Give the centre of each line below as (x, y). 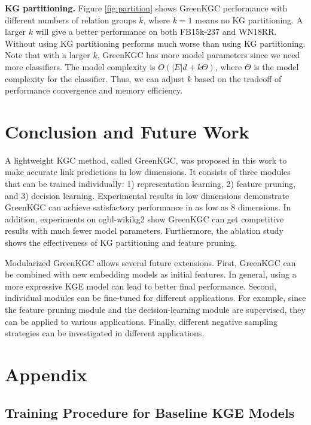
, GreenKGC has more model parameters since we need (199, 55)
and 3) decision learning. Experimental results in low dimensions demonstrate (147, 195)
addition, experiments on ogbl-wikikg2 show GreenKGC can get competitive (144, 218)
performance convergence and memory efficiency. (94, 90)
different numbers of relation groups (71, 19)
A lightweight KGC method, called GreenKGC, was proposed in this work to (146, 160)
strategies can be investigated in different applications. (105, 333)
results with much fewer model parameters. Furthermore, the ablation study (144, 230)
